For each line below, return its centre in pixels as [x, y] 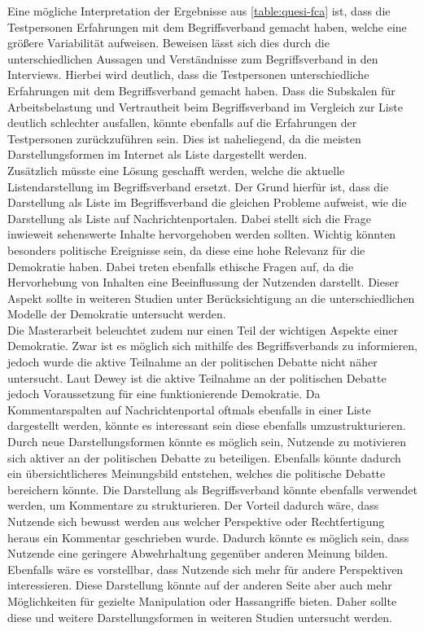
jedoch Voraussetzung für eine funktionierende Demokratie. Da [164, 394]
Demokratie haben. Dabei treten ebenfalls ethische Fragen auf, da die [181, 266]
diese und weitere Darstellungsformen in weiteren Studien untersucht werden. [200, 617]
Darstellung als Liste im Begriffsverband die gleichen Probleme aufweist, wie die [207, 202]
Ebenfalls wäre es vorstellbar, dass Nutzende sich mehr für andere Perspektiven [205, 569]
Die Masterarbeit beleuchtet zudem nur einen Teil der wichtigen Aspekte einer [203, 329]
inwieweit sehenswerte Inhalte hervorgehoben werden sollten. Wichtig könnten [202, 234]
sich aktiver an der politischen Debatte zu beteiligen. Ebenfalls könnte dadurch [204, 457]
